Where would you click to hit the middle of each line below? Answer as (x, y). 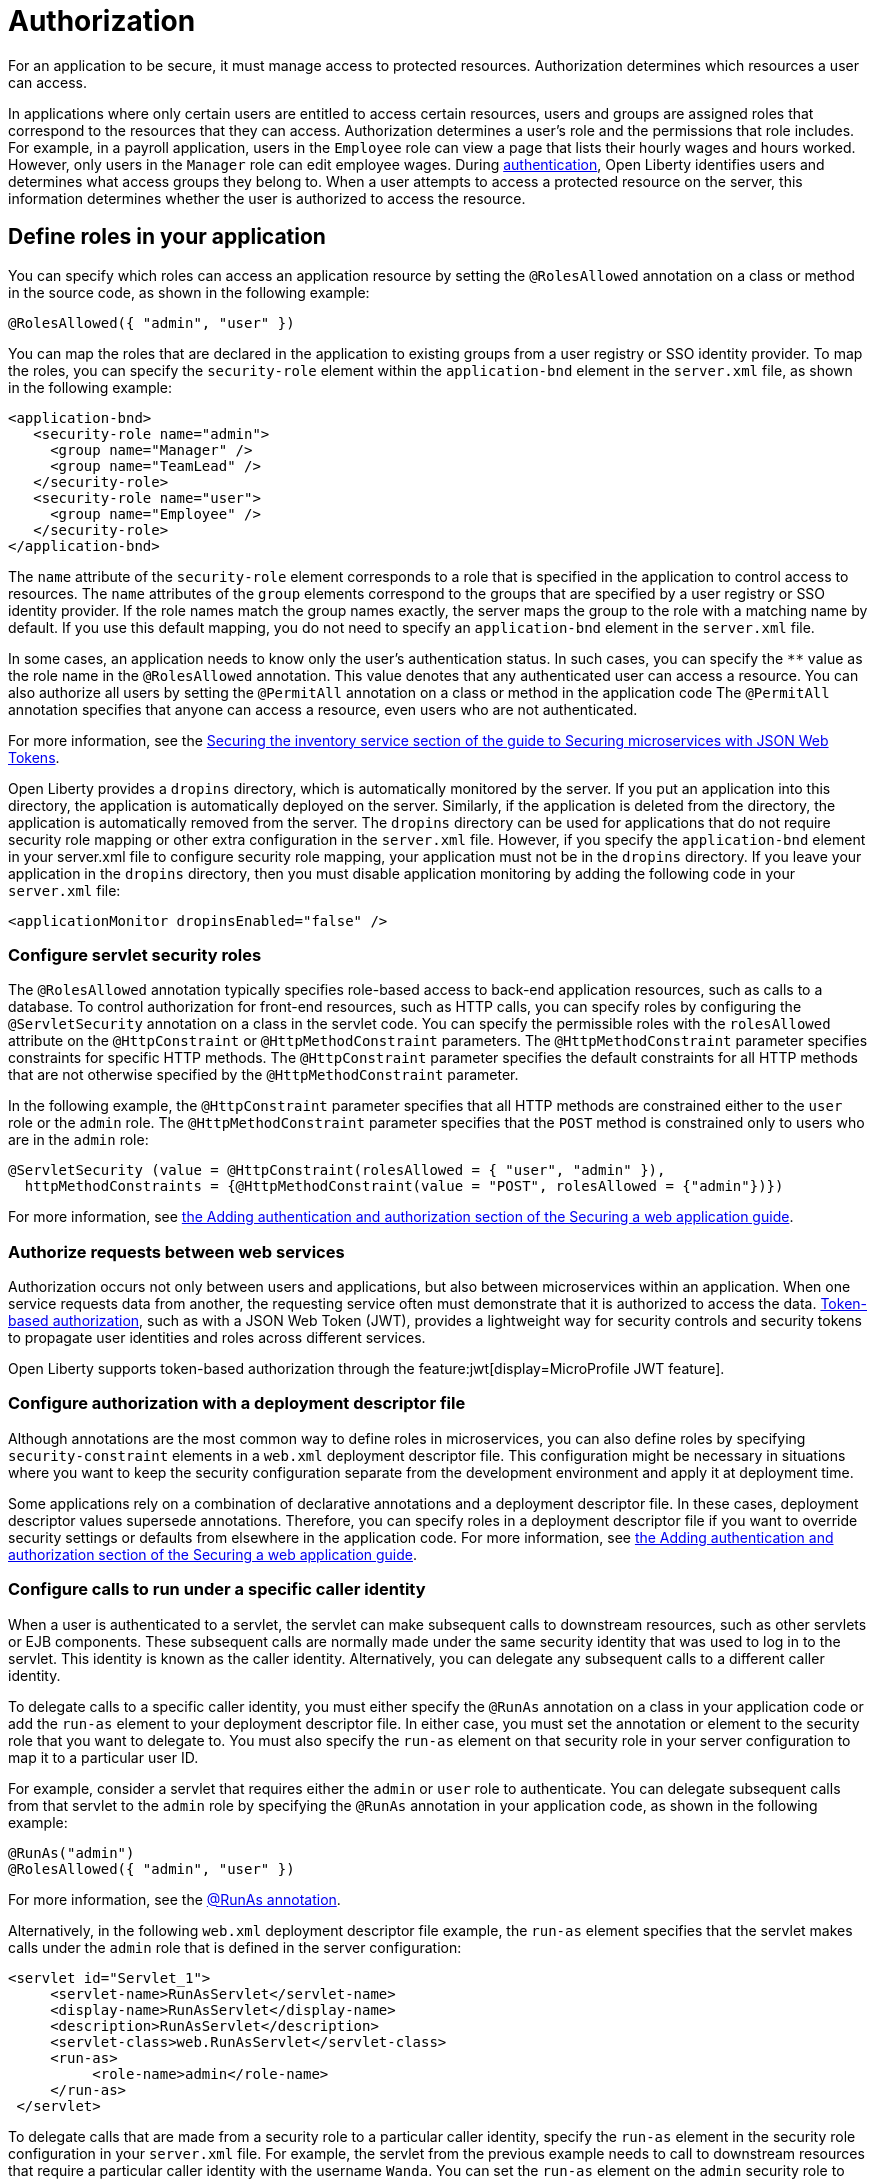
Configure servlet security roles (135, 954)
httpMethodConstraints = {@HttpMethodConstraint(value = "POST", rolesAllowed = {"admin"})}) (404, 1186)
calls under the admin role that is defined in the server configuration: (235, 1947)
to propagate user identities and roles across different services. (217, 1338)
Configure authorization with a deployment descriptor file (237, 1403)
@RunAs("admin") (71, 1852)
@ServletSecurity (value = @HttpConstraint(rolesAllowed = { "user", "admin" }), (337, 1170)
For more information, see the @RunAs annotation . (174, 1899)
